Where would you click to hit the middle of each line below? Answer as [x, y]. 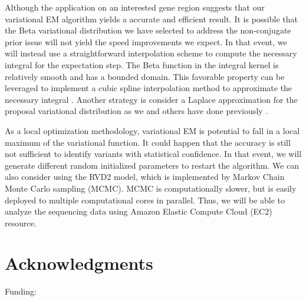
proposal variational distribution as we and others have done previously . [136, 111]
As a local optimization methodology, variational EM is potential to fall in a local [152, 130]
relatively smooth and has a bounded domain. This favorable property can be [145, 76]
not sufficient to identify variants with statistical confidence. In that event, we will [153, 154]
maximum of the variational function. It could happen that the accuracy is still [148, 142]
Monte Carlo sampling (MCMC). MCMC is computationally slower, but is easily [151, 188]
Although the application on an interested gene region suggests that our [135, 7]
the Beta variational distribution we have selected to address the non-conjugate [148, 30]
